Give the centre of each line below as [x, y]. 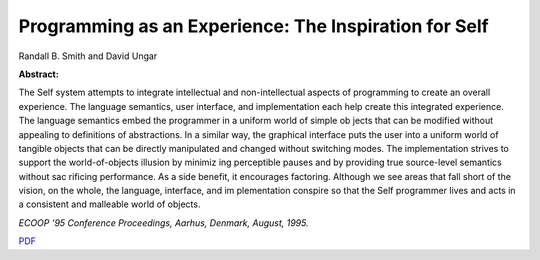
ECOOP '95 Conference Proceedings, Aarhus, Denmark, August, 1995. [163, 222]
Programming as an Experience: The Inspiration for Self [253, 26]
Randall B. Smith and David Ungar [88, 56]
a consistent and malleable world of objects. [109, 204]
